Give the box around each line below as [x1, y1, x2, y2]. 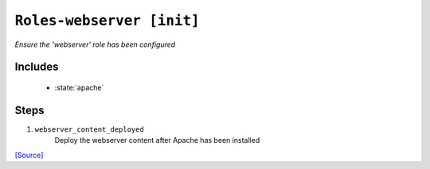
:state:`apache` [54, 83, 104, 92]
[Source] [14, 150, 44, 159]
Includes [14, 60, 59, 74]
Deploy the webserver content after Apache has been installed [54, 136, 260, 145]
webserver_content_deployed [34, 125, 145, 134]
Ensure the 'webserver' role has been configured [14, 40, 176, 49]
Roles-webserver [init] [14, 12, 200, 29]
